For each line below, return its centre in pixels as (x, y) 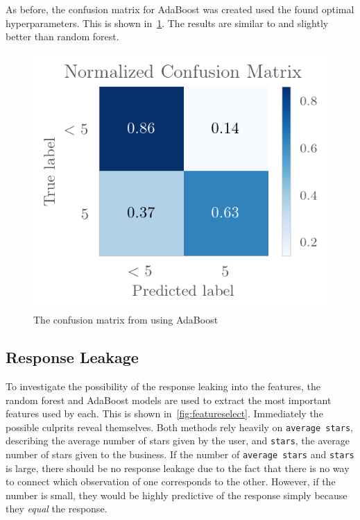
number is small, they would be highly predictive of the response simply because (177, 495)
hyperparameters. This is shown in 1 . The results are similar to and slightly (167, 23)
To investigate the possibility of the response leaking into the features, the (163, 386)
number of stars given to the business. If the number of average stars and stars (180, 454)
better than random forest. (62, 36)
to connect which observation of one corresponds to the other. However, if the (171, 481)
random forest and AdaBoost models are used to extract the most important (169, 400)
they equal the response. (57, 509)
